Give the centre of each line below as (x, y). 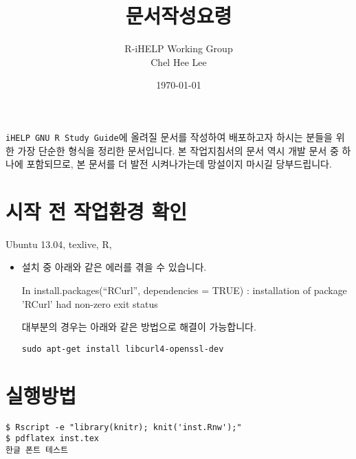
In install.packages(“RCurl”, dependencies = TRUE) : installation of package (184, 290)
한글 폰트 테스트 (37, 450)
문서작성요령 (179, 15)
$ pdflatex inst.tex (53, 439)
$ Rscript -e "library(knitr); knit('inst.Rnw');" (124, 427)
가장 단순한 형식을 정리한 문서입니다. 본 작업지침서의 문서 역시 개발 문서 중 (178, 150)
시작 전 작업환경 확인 (97, 211)
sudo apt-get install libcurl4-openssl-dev (123, 349)
